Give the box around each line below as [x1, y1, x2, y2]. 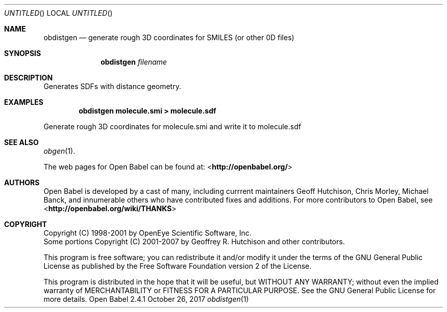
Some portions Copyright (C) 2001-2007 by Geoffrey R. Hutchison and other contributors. [43, 237, 345, 246]
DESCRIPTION [4, 73, 53, 82]
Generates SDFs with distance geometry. [43, 82, 181, 91]
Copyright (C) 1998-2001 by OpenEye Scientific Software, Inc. [43, 229, 252, 237]
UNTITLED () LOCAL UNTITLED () [4, 9, 113, 17]
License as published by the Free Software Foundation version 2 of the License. [43, 262, 312, 270]
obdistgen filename [101, 58, 167, 66]
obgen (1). [43, 147, 76, 155]
